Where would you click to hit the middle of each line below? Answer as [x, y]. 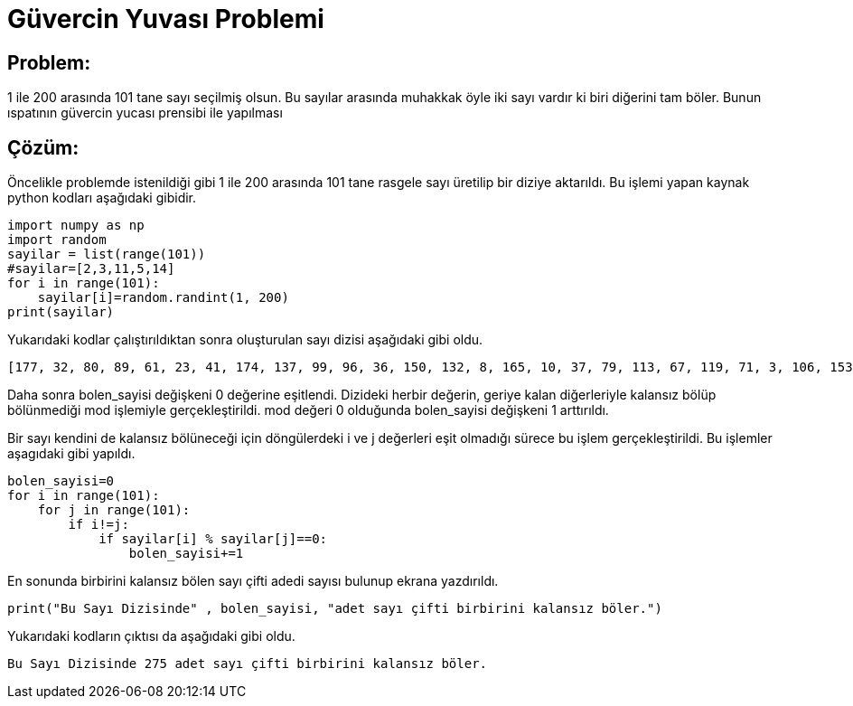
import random [57, 240]
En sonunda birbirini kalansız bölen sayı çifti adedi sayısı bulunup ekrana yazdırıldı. [253, 581]
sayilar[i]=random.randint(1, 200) [163, 298]
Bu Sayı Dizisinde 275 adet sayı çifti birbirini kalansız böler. [248, 664]
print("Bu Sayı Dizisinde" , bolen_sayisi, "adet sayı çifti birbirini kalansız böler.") [335, 609]
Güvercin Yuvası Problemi [166, 19]
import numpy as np [76, 226]
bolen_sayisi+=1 [186, 554]
